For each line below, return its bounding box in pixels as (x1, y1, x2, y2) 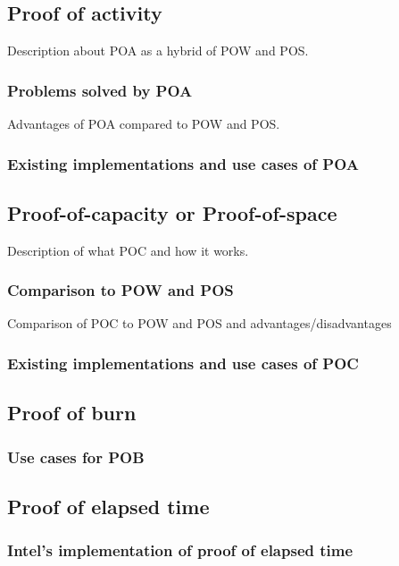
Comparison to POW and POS (7, 279, 234, 301)
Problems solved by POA (7, 79, 193, 101)
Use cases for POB (7, 445, 145, 468)
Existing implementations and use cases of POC (7, 351, 359, 374)
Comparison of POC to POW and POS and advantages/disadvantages (7, 314, 392, 333)
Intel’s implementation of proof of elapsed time (7, 539, 353, 562)
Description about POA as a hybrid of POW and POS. (7, 41, 309, 60)
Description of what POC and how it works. (7, 241, 249, 259)
